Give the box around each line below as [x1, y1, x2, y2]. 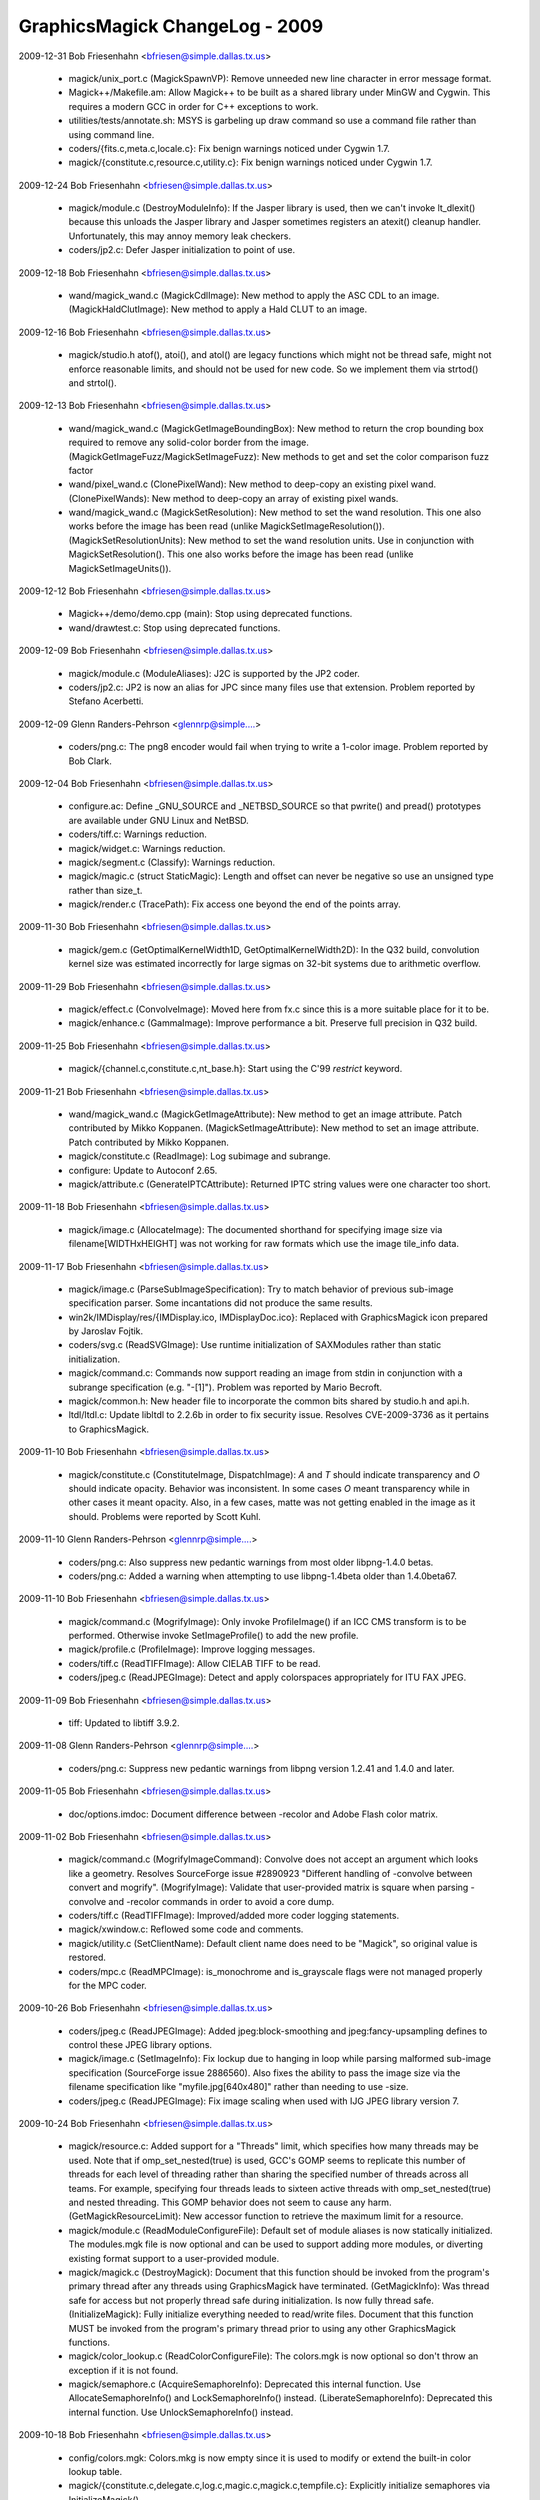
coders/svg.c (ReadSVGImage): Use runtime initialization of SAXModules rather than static [68, 1339, 442, 1351]
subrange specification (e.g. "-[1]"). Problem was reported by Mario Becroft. [68, 1381, 383, 1393]
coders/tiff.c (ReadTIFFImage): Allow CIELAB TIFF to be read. [68, 1657, 321, 1669]
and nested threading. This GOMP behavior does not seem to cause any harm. [68, 2196, 392, 2208]
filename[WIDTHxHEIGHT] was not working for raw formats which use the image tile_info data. [68, 1238, 460, 1250]
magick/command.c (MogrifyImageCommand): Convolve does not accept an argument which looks [68, 1853, 479, 1865]
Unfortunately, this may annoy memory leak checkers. [68, 230, 292, 242]
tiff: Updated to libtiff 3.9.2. [68, 1717, 180, 1729]
